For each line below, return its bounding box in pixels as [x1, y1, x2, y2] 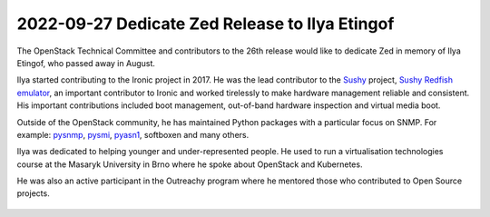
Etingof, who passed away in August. [16, 57, 156, 68]
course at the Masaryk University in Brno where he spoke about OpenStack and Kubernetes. [16, 159, 363, 170]
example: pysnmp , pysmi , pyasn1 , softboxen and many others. [16, 129, 250, 140]
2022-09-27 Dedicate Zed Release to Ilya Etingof [16, 14, 395, 34]
